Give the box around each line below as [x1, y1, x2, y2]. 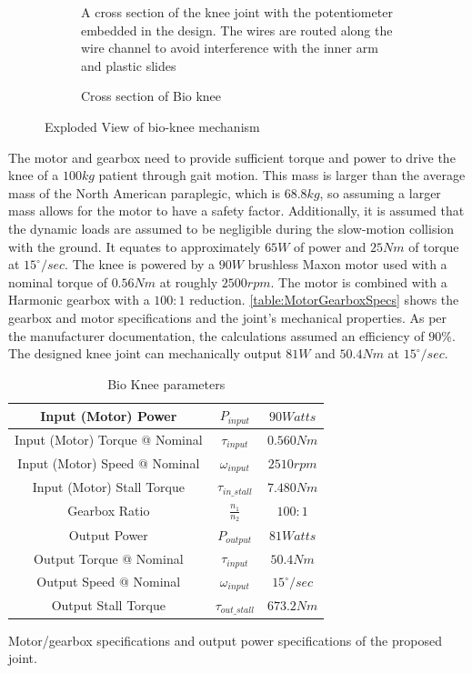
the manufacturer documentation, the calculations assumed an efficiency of [8, 326, 425, 345]
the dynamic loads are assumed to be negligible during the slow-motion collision [8, 218, 455, 237]
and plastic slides [81, 55, 176, 75]
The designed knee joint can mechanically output [8, 344, 282, 363]
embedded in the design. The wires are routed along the [81, 20, 393, 39]
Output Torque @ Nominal [34, 548, 184, 568]
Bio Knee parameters [107, 374, 226, 393]
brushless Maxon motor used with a [247, 255, 447, 274]
